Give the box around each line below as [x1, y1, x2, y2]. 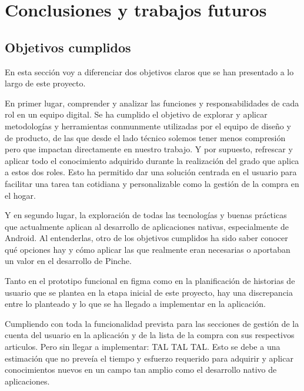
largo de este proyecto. [5, 77, 86, 89]
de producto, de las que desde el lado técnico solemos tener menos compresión [5, 131, 286, 143]
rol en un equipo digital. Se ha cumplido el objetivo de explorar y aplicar [5, 108, 268, 121]
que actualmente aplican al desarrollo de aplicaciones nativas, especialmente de [5, 220, 289, 232]
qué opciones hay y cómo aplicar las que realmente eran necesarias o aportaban [5, 243, 290, 255]
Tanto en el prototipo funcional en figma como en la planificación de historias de [5, 275, 295, 287]
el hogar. [5, 189, 36, 201]
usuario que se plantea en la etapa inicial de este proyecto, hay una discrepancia [5, 286, 293, 298]
